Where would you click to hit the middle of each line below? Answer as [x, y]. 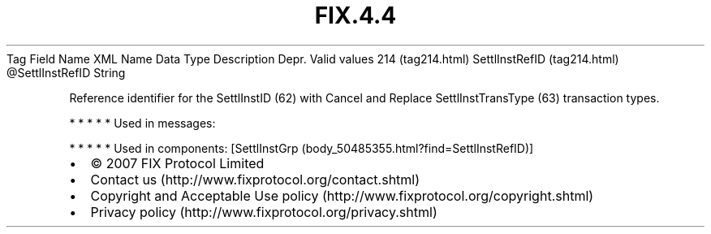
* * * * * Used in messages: [142, 123]
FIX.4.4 [355, 15]
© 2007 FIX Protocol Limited [177, 163]
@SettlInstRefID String [66, 72]
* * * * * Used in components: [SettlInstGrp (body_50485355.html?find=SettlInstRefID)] [302, 148]
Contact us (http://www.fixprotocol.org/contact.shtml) [255, 179]
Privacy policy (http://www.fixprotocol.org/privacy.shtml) [264, 212]
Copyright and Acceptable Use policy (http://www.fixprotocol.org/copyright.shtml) [342, 195]
